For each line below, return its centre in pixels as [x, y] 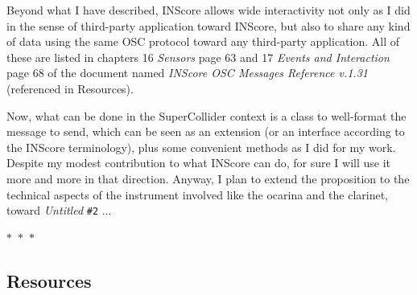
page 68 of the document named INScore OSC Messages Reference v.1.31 [187, 73]
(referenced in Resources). [70, 88]
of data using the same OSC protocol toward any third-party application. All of [203, 41]
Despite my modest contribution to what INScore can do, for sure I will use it [199, 163]
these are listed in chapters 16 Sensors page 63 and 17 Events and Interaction [198, 57]
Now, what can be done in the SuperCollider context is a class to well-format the [206, 115]
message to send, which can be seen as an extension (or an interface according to [206, 131]
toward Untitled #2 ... [59, 210]
